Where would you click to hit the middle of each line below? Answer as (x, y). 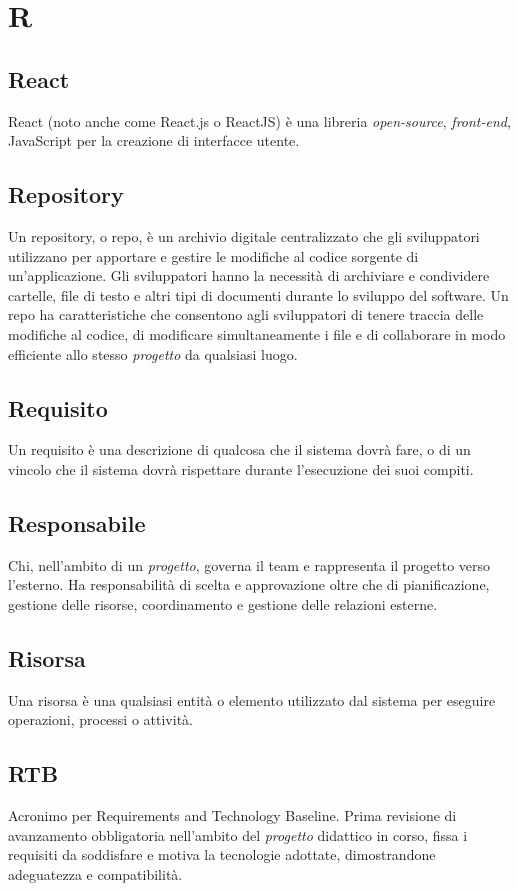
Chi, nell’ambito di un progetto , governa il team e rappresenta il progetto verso (249, 564)
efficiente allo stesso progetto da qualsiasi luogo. (153, 353)
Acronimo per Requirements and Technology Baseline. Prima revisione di (232, 815)
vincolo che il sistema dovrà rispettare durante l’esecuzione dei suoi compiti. (241, 468)
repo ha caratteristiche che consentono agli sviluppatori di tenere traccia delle (246, 314)
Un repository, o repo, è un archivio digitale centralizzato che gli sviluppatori (244, 235)
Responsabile (77, 522)
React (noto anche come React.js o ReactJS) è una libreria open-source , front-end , (259, 120)
